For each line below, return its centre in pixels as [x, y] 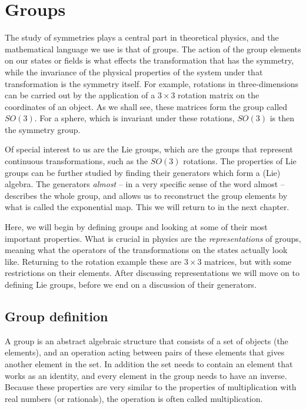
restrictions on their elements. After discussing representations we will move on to [152, 273]
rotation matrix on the [219, 95]
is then [282, 118]
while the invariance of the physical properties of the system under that [134, 72]
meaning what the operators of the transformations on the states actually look [146, 250]
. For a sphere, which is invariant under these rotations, [134, 118]
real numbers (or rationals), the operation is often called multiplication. [134, 398]
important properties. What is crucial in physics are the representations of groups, [153, 238]
